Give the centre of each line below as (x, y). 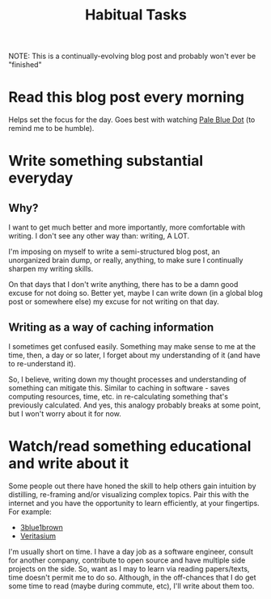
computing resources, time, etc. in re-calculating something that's (119, 396)
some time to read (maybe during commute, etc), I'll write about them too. (131, 586)
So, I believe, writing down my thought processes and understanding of (127, 379)
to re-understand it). (42, 363)
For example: (30, 512)
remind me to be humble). (51, 129)
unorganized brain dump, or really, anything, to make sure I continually (126, 260)
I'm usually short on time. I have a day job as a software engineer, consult (131, 551)
